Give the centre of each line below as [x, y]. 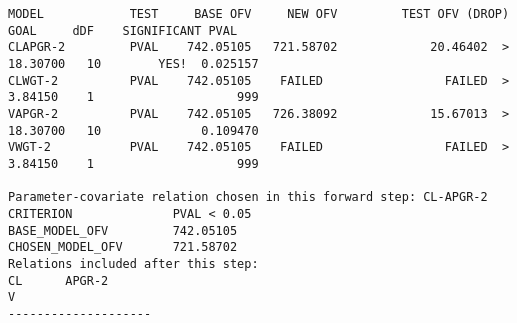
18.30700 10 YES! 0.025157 [133, 63]
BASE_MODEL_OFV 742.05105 [123, 230]
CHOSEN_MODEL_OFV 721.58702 [123, 247]
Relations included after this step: [133, 263]
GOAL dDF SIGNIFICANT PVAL [123, 30]
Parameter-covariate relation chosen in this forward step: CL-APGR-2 [248, 197]
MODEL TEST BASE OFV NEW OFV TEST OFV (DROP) [259, 14]
